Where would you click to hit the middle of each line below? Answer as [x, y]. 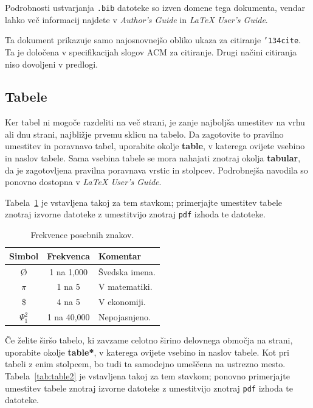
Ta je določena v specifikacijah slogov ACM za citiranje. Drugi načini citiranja [151, 51]
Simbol [24, 255]
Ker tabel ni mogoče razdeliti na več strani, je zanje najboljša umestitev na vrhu [155, 122]
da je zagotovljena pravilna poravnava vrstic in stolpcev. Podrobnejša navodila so [156, 170]
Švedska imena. [127, 271]
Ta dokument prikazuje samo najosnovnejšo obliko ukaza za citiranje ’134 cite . [153, 40]
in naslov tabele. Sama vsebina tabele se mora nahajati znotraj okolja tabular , [153, 158]
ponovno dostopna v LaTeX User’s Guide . [83, 182]
